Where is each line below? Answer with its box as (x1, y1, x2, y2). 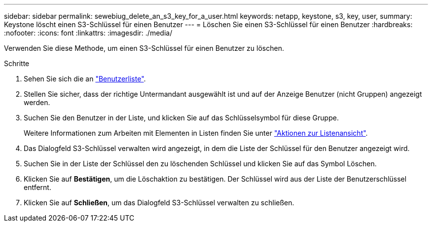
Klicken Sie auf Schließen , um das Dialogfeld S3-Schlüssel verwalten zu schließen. (24, 198, 294, 207)
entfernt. (24, 183, 51, 191)
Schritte (4, 59, 30, 68)
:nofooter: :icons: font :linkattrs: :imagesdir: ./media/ (4, 29, 173, 37)
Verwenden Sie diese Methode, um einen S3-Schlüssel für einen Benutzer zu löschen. (4, 44, 284, 52)
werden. (24, 98, 50, 107)
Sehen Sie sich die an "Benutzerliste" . (24, 75, 146, 83)
